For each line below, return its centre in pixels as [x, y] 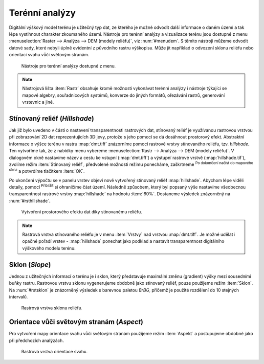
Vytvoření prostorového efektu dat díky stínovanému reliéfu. [82, 212]
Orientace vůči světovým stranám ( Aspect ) [76, 322]
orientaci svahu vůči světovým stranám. [49, 55]
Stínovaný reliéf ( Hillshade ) [52, 118]
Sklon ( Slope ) [30, 264]
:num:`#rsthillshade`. [30, 201]
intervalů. [19, 296]
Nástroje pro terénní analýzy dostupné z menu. [68, 66]
